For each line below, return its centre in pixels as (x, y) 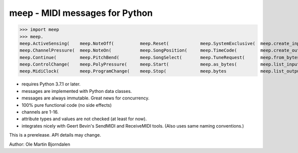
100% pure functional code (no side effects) (67, 105)
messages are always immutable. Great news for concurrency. (85, 98)
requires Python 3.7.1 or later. (51, 84)
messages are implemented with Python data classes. (77, 91)
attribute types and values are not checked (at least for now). (84, 119)
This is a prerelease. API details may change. (55, 135)
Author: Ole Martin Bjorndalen (40, 144)
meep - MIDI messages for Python (81, 13)
